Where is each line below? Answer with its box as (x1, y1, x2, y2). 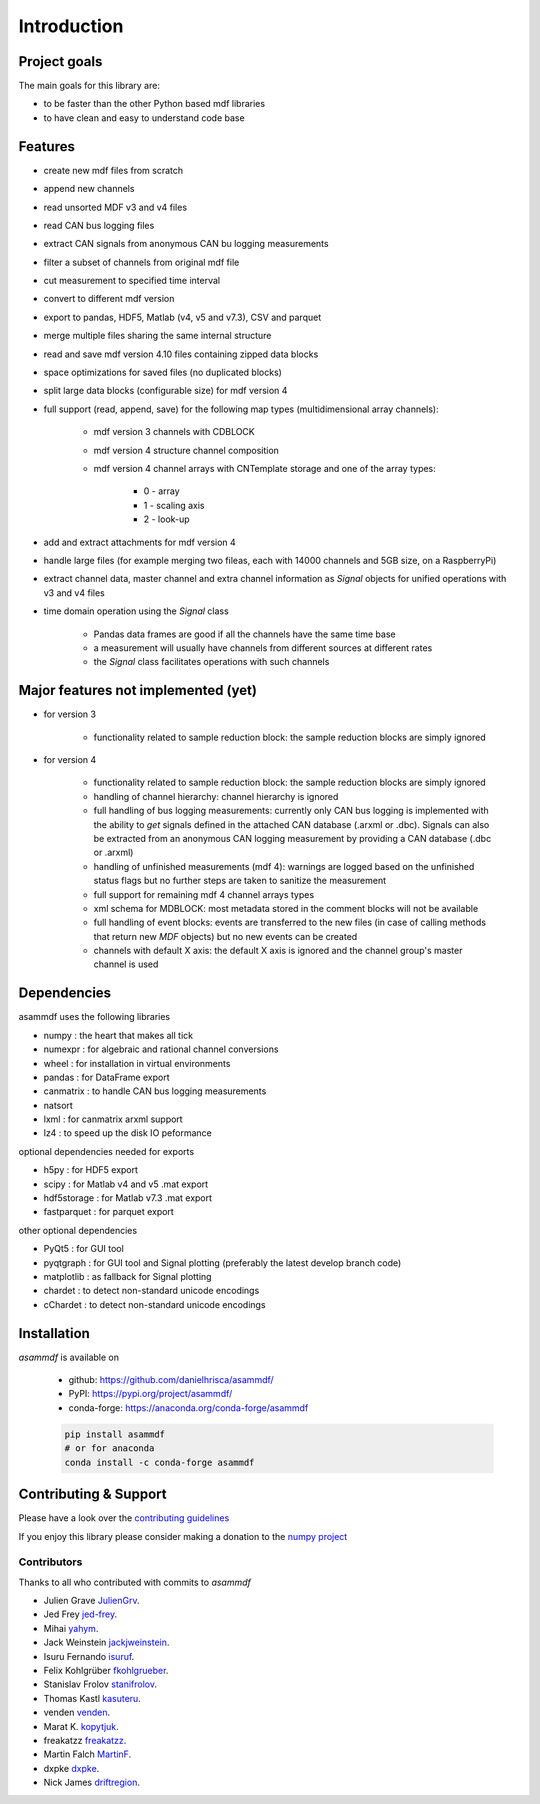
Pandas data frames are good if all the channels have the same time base (93, 628, 396, 640)
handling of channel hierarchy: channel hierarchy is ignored (93, 790, 339, 802)
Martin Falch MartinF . (43, 1748, 132, 1760)
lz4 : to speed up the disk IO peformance (43, 1127, 212, 1139)
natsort (43, 1099, 74, 1111)
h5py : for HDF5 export (43, 1164, 139, 1176)
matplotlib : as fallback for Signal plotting (43, 1271, 212, 1282)
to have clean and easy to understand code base (43, 111, 245, 124)
